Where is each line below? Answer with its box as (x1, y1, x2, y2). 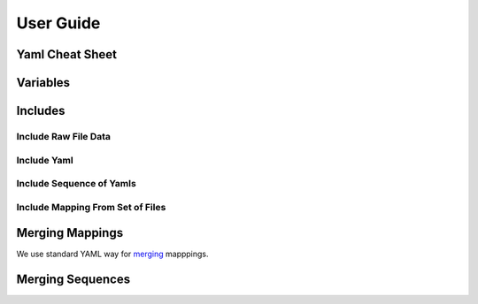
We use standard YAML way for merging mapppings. (16, 248, 209, 260)
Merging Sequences (16, 272, 131, 287)
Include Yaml (16, 154, 74, 166)
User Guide (16, 13, 101, 33)
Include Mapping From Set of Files (16, 201, 166, 213)
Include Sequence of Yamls (16, 178, 136, 190)
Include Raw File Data (16, 130, 111, 142)
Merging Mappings (16, 225, 124, 240)
